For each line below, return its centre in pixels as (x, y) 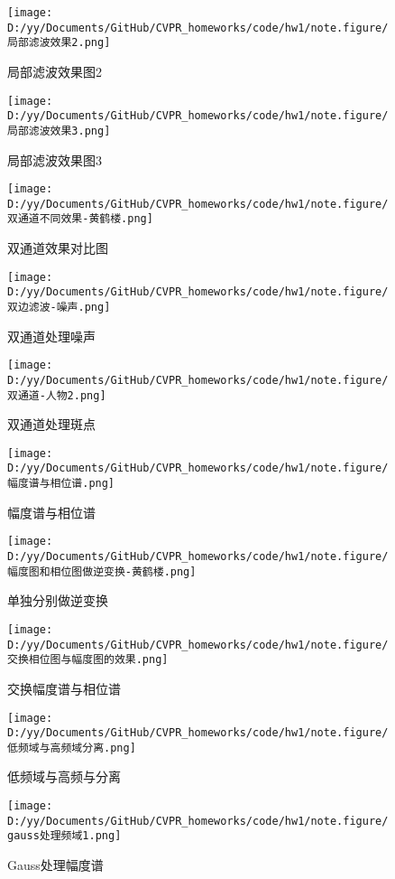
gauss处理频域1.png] (64, 836)
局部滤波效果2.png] (59, 43)
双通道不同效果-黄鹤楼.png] (80, 219)
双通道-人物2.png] (57, 395)
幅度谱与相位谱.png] (61, 484)
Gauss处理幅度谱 (55, 865)
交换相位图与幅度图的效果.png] (88, 660)
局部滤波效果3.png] (59, 131)
